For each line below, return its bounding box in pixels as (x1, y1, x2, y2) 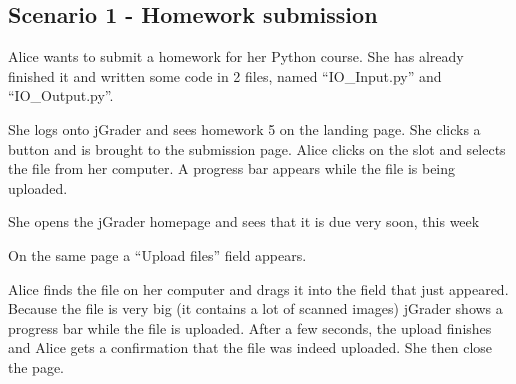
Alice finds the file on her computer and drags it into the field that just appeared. (8, 278, 509, 299)
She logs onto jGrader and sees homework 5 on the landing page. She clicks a (8, 118, 481, 139)
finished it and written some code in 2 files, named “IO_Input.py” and (8, 65, 442, 86)
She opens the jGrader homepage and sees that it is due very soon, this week (8, 211, 480, 232)
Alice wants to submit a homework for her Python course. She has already (8, 46, 464, 67)
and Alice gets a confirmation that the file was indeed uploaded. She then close (8, 337, 493, 358)
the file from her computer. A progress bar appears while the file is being (8, 158, 456, 179)
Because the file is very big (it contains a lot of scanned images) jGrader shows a (8, 298, 503, 319)
